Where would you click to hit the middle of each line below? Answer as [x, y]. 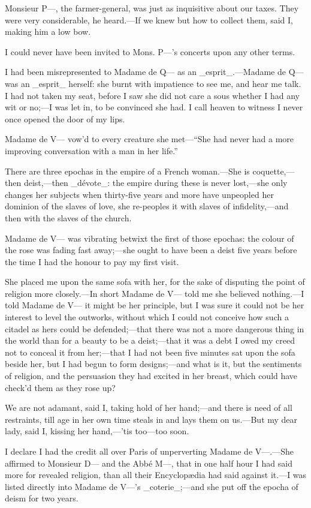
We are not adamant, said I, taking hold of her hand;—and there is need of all [149, 408]
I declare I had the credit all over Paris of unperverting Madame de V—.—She [149, 451]
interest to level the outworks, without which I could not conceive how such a [147, 317]
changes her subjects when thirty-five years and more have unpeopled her [139, 194]
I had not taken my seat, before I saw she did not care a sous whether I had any [153, 95]
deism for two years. [42, 498]
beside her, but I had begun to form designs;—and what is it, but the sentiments [153, 364]
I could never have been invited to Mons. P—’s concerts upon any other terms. [150, 51]
